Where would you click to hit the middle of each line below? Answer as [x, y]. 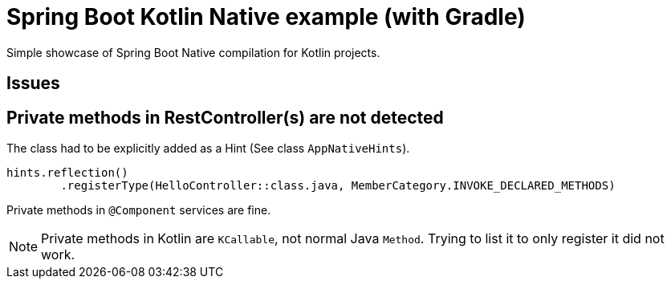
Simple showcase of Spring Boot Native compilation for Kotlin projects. [193, 52]
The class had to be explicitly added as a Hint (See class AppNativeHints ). [208, 149]
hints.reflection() [67, 173]
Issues [33, 83]
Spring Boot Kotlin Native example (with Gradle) [266, 17]
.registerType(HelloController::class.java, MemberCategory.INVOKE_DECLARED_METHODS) [338, 186]
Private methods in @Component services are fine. [139, 210]
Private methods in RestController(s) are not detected [225, 117]
